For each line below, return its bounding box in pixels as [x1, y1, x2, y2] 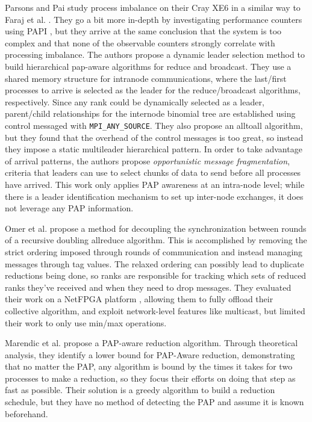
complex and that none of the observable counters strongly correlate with [5, 36, 275, 49]
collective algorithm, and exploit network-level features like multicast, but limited [5, 304, 305, 317]
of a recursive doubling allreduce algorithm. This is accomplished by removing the [5, 234, 307, 246]
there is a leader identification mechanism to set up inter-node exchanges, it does [5, 190, 304, 202]
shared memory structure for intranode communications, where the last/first [5, 72, 287, 84]
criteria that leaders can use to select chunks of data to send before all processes [5, 166, 301, 179]
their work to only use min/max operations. [5, 316, 167, 329]
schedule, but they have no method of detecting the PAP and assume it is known [5, 396, 304, 408]
